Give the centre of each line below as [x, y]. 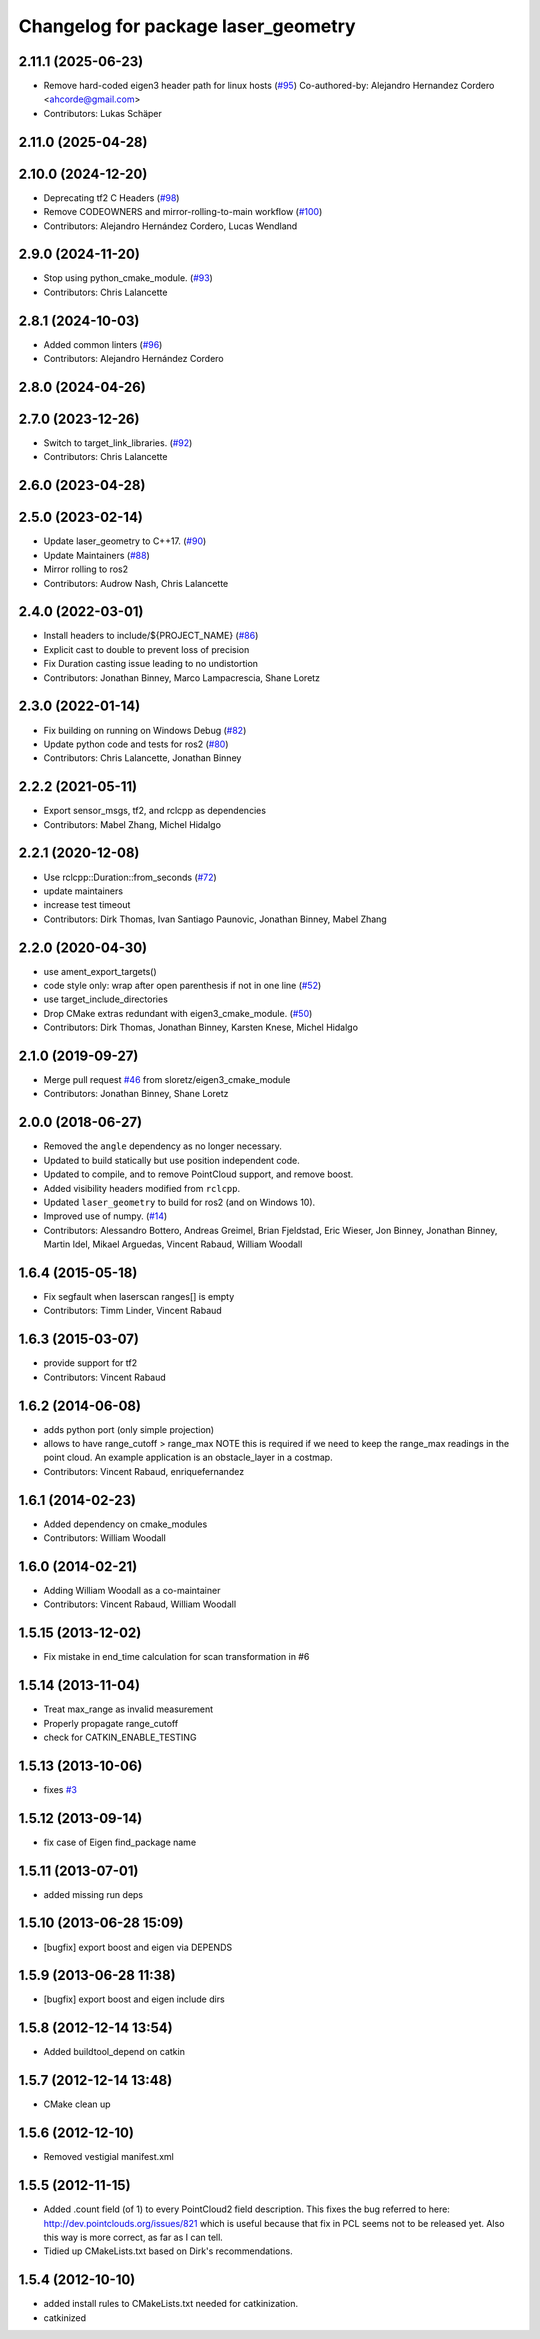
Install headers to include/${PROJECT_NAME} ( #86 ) [151, 636]
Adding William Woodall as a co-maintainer [132, 1590]
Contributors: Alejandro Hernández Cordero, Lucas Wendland [170, 226]
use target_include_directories [106, 999]
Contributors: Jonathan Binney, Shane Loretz [136, 1094]
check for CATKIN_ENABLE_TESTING [120, 1737]
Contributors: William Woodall [105, 1538]
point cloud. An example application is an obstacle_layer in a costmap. [188, 1457]
